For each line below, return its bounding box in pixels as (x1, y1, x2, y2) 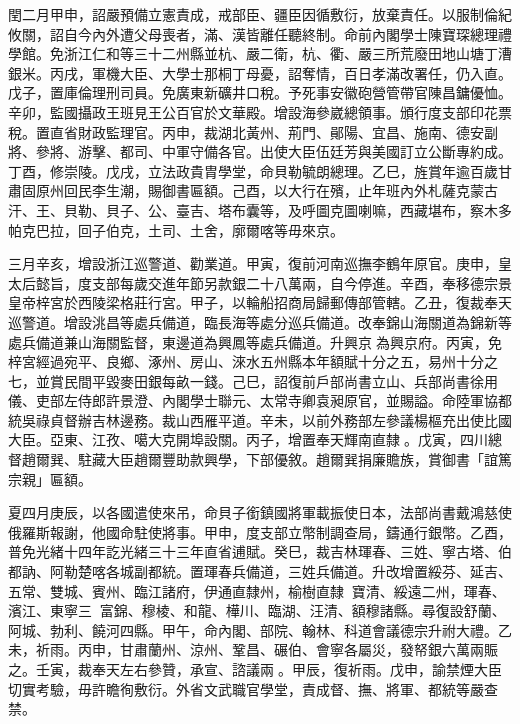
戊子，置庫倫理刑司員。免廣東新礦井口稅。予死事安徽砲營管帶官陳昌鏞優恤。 (8, 82, 512, 103)
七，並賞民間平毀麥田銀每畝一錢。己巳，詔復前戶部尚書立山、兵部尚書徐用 (8, 370, 498, 391)
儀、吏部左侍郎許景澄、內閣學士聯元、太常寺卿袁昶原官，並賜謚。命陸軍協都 (8, 390, 512, 411)
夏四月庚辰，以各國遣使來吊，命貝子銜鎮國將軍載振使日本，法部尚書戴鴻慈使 (8, 502, 512, 523)
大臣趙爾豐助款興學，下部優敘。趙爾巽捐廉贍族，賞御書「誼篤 (105, 449, 512, 470)
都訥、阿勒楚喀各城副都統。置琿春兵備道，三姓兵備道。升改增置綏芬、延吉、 (8, 561, 512, 582)
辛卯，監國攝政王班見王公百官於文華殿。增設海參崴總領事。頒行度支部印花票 (8, 101, 512, 122)
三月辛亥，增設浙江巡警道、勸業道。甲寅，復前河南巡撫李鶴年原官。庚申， (8, 253, 498, 274)
